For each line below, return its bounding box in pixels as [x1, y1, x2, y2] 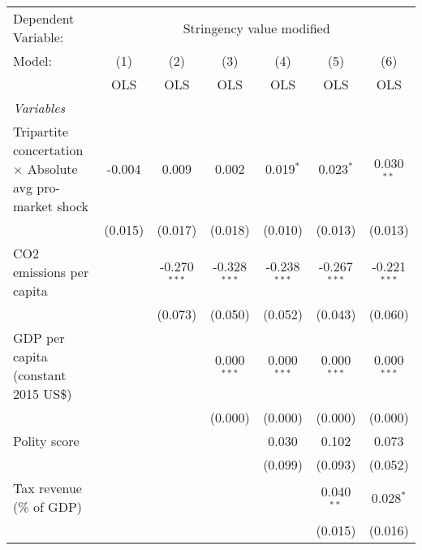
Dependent [13, 9, 75, 28]
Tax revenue [13, 479, 82, 497]
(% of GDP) [13, 497, 83, 516]
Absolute [27, 159, 78, 178]
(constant [13, 366, 67, 384]
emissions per [13, 262, 89, 281]
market [13, 197, 53, 215]
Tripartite [13, 122, 69, 141]
